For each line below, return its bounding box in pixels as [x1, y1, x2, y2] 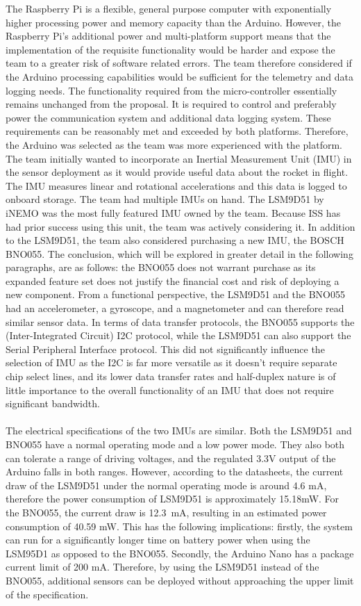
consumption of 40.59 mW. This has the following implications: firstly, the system [6, 518, 353, 533]
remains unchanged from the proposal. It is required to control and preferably [6, 97, 337, 111]
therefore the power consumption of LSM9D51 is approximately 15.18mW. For [6, 491, 339, 506]
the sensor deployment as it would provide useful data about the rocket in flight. [6, 165, 349, 179]
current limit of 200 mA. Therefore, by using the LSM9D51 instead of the [6, 559, 319, 574]
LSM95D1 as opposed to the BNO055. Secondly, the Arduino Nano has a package [6, 546, 354, 560]
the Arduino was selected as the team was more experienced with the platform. [6, 137, 342, 151]
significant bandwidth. [6, 396, 100, 411]
